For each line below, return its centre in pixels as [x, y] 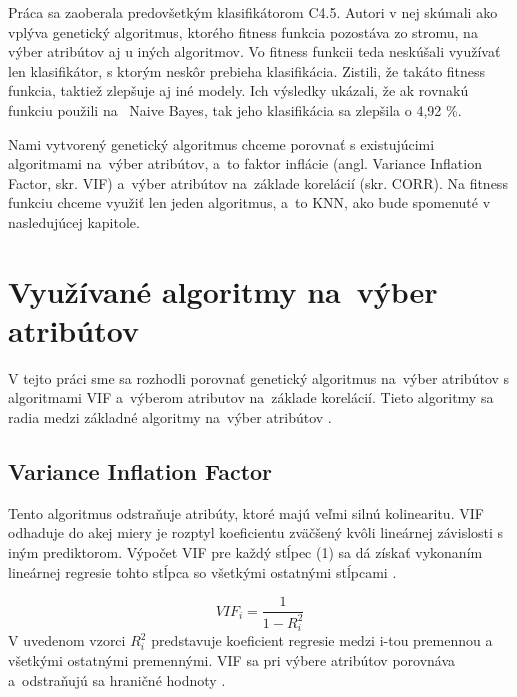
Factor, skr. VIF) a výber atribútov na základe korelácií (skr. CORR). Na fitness [258, 182]
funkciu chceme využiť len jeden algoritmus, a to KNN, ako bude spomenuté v [249, 202]
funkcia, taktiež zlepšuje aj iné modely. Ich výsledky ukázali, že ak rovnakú [238, 90]
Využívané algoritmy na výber [223, 290]
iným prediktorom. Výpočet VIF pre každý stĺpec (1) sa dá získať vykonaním [245, 552]
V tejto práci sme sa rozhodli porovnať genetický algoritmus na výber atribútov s [259, 377]
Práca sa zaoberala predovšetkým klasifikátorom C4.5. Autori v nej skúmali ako [253, 12]
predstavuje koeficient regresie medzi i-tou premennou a [322, 640]
